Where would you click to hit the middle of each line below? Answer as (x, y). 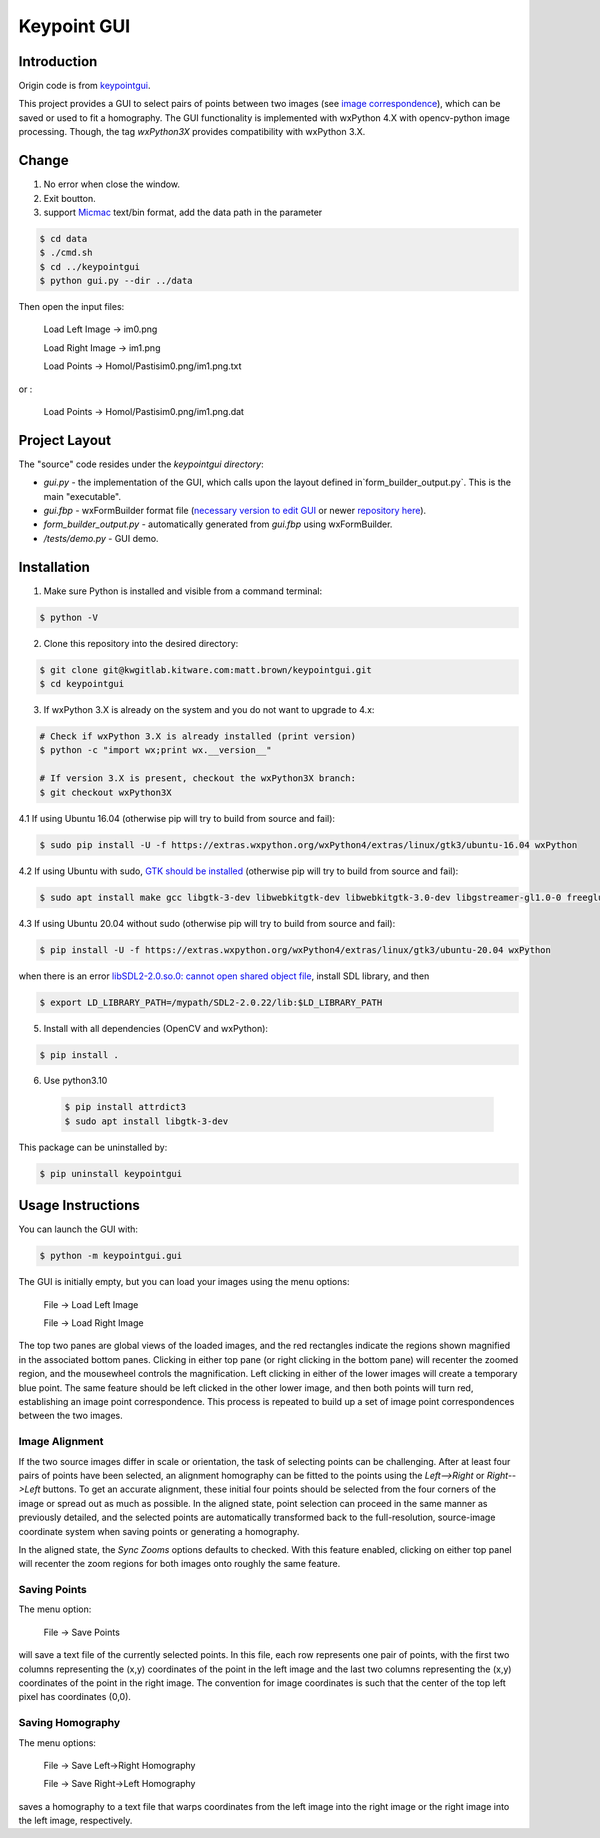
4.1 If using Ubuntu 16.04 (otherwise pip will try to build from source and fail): (176, 818)
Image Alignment (61, 1442)
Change (43, 160)
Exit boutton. (69, 198)
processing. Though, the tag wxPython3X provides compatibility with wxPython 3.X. (192, 132)
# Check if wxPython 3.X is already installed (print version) (198, 736)
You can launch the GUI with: (78, 1229)
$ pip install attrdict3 (125, 1107)
